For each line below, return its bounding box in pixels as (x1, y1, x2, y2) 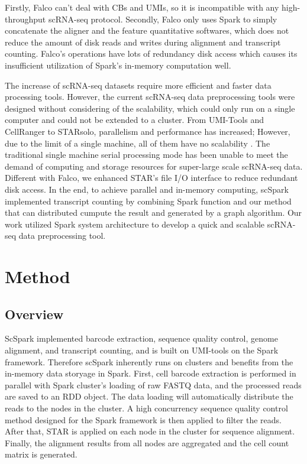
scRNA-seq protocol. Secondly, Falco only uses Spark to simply (48, 12, 277, 25)
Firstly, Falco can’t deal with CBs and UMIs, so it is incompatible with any (5, 1, 279, 13)
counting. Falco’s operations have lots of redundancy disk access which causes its (5, 47, 298, 60)
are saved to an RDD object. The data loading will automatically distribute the (5, 390, 293, 403)
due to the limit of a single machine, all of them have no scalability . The (5, 137, 270, 149)
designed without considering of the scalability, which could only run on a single (5, 102, 295, 114)
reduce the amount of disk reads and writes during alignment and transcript (5, 35, 281, 48)
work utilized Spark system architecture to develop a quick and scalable (5, 218, 265, 230)
